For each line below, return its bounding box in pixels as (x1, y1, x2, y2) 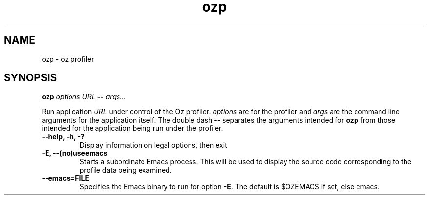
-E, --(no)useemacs (42, 149, 108, 158)
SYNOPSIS (4, 72, 57, 84)
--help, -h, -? (42, 132, 85, 141)
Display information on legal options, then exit (79, 141, 227, 149)
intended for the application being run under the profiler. (42, 124, 223, 133)
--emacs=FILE (42, 174, 89, 183)
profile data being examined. (79, 166, 172, 174)
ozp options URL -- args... (42, 92, 126, 101)
